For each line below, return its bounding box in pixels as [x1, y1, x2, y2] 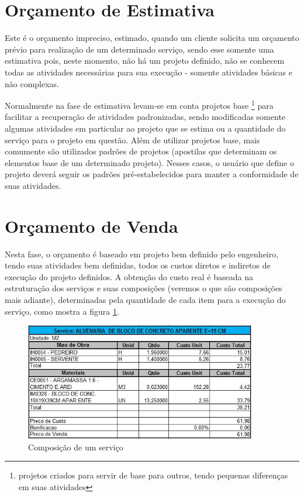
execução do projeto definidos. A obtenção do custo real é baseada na [5, 270, 253, 283]
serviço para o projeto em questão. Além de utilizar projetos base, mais [5, 133, 260, 146]
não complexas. [5, 77, 60, 89]
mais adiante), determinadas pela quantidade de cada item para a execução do [5, 294, 286, 305]
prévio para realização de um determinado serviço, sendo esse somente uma [5, 43, 274, 55]
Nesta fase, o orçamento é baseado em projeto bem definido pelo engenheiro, [5, 247, 279, 260]
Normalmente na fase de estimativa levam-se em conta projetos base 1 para [5, 98, 274, 111]
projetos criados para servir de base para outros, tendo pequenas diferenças [18, 469, 288, 481]
